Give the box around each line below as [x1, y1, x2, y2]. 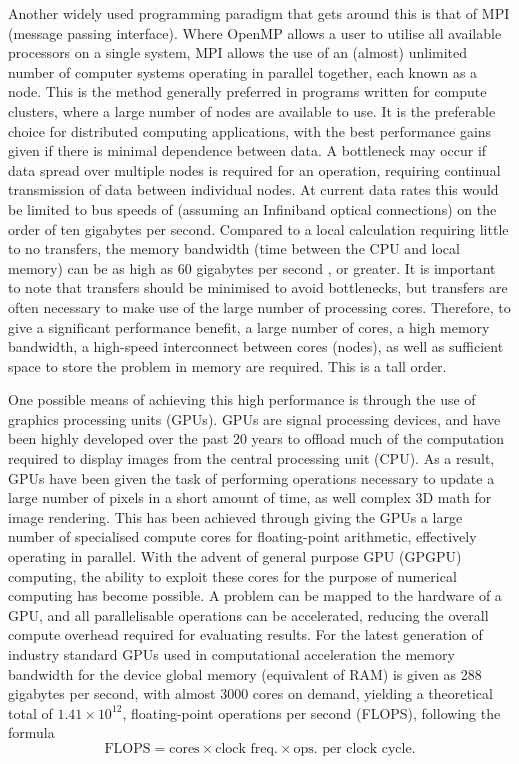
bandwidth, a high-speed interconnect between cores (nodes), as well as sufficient [8, 336, 504, 357]
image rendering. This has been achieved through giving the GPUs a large [8, 506, 463, 527]
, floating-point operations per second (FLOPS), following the [122, 702, 501, 723]
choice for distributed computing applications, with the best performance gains [8, 120, 492, 141]
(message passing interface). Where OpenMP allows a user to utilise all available [8, 22, 502, 43]
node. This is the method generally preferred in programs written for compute [8, 81, 487, 102]
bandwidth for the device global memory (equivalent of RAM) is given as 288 [8, 663, 482, 684]
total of [8, 702, 53, 723]
